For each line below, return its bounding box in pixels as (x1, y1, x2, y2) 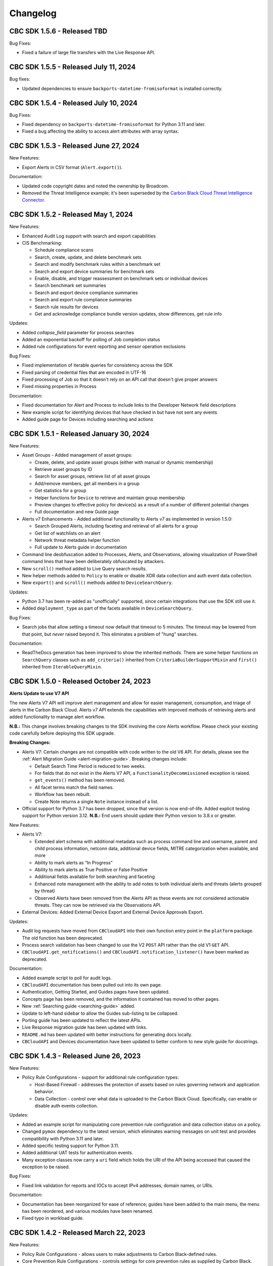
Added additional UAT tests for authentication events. (22, 1150, 133, 1156)
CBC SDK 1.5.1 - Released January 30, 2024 (9, 429, 150, 438)
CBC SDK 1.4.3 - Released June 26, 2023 (9, 1051, 141, 1060)
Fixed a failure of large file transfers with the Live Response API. (22, 50, 156, 56)
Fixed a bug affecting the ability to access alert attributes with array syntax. (22, 128, 179, 134)
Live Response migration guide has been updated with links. (22, 1024, 148, 1031)
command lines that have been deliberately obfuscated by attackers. (22, 559, 165, 565)
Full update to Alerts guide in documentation (34, 544, 127, 550)
